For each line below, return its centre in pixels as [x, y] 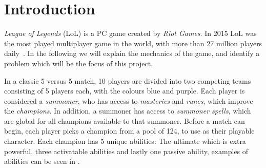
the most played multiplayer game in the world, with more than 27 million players [133, 43]
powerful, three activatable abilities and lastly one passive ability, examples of [126, 151]
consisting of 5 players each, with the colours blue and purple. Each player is [125, 91]
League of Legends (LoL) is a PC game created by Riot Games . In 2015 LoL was [130, 33]
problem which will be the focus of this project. [78, 63]
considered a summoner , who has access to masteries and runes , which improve [129, 100]
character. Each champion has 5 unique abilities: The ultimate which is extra [125, 141]
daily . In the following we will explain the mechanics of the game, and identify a [132, 53]
